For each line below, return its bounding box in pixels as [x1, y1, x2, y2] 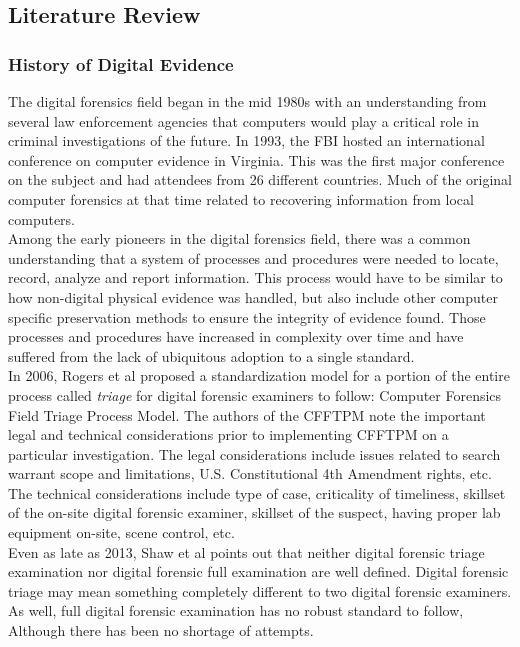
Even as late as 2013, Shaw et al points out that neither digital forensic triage [8, 541, 485, 562]
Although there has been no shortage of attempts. [8, 620, 314, 641]
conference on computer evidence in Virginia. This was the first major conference [8, 149, 505, 170]
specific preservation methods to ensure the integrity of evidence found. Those [8, 306, 486, 327]
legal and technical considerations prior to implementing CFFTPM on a [8, 424, 449, 445]
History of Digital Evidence [8, 51, 234, 76]
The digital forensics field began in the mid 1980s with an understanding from [8, 91, 487, 111]
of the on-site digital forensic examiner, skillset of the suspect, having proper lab [8, 502, 501, 523]
